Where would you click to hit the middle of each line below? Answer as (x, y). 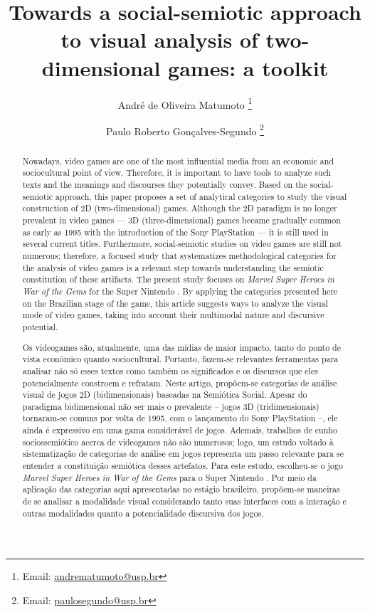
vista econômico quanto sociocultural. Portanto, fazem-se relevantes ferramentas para (180, 359)
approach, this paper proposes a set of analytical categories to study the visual (201, 196)
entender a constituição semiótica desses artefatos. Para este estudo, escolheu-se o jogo (183, 466)
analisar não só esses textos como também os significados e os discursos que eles (170, 370)
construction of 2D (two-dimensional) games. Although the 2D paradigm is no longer (180, 208)
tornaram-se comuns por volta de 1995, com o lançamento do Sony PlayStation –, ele (180, 418)
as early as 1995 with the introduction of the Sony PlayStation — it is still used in (175, 232)
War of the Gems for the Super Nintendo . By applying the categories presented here (180, 291)
